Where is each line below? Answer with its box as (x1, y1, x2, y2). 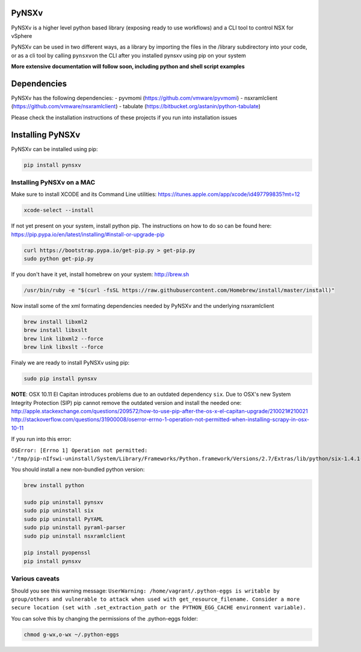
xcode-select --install (23, 207, 94, 214)
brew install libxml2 (23, 319, 88, 325)
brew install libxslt (23, 327, 88, 334)
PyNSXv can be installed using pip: (11, 145, 98, 153)
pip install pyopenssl (23, 549, 91, 556)
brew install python (23, 482, 84, 489)
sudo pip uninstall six (23, 507, 94, 514)
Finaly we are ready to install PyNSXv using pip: (11, 359, 130, 366)
